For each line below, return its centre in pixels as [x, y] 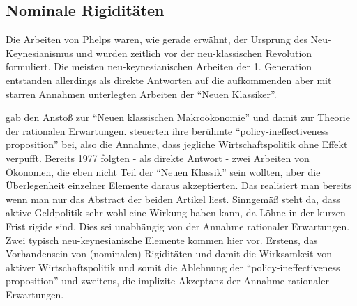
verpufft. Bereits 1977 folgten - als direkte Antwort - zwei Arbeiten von [158, 158]
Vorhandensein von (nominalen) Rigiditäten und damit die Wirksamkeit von [169, 253]
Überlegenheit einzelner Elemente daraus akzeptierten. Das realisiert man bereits [178, 185]
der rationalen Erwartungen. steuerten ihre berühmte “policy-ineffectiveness [167, 130]
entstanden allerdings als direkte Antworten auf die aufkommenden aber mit [169, 80]
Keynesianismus [39, 53]
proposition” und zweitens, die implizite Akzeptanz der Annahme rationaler [167, 281]
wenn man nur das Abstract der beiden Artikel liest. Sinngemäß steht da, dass [173, 199]
